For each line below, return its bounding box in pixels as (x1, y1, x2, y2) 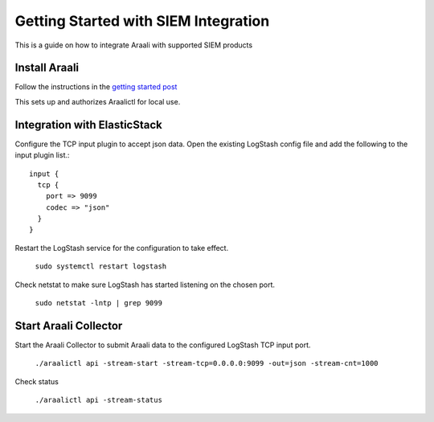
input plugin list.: (14, 150, 70, 160)
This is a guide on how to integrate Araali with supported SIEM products (14, 40, 253, 50)
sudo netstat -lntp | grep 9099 (35, 298, 162, 308)
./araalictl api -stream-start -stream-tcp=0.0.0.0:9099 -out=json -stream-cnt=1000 (35, 358, 379, 368)
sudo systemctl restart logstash (35, 262, 167, 271)
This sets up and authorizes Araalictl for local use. (14, 96, 181, 106)
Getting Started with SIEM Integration (14, 12, 270, 30)
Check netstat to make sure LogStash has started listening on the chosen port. (14, 280, 276, 289)
